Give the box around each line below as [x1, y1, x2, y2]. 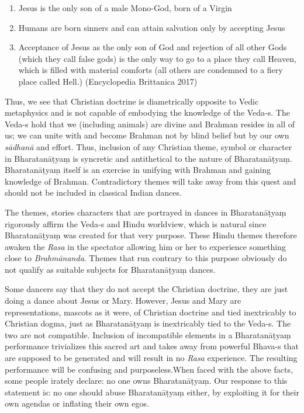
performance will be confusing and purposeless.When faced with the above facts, [5, 363, 293, 375]
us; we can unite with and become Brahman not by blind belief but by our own [5, 129, 289, 141]
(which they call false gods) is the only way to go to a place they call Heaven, [18, 52, 296, 64]
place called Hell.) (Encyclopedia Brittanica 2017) [18, 75, 198, 87]
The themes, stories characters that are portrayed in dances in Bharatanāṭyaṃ [5, 206, 286, 218]
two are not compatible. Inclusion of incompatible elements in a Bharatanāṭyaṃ [5, 328, 291, 341]
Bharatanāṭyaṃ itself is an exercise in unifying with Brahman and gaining [5, 164, 271, 176]
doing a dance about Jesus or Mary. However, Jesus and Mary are [5, 294, 241, 307]
